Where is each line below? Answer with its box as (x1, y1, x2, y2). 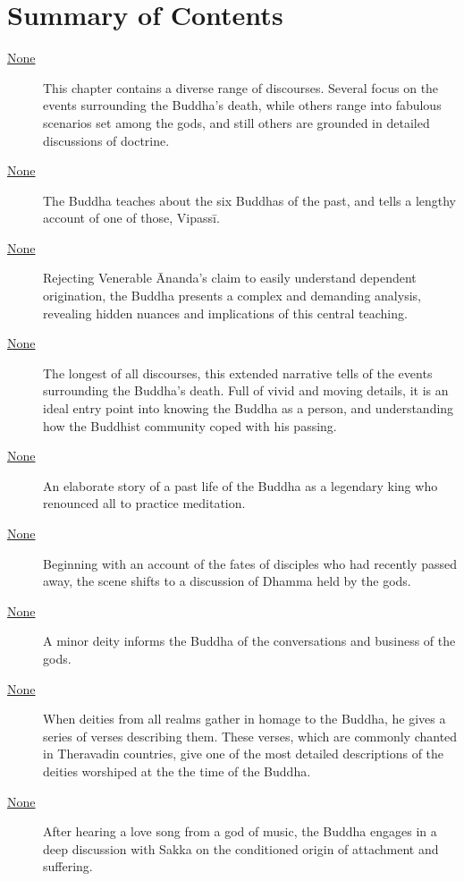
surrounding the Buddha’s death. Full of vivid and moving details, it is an (43, 381, 449, 400)
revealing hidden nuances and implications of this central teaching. (43, 303, 408, 322)
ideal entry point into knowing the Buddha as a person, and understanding (43, 399, 454, 418)
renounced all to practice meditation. (43, 494, 246, 513)
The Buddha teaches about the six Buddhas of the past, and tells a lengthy (43, 191, 456, 209)
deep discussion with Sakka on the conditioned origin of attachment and (43, 839, 439, 858)
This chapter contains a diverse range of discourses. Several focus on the (43, 78, 439, 97)
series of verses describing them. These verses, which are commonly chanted (43, 726, 458, 745)
